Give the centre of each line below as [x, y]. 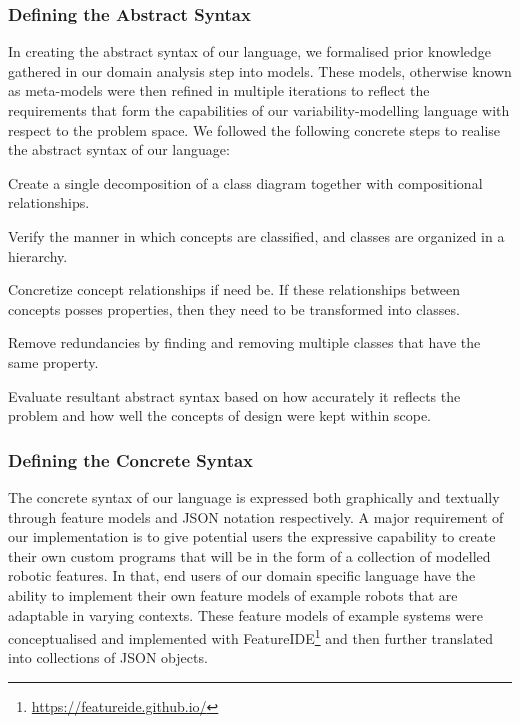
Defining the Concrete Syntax [131, 459]
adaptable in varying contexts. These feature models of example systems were [245, 614]
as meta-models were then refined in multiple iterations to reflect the [219, 90]
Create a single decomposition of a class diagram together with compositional [245, 182]
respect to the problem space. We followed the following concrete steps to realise [254, 129]
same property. [53, 361]
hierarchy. [38, 255]
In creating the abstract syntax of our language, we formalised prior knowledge [250, 51]
